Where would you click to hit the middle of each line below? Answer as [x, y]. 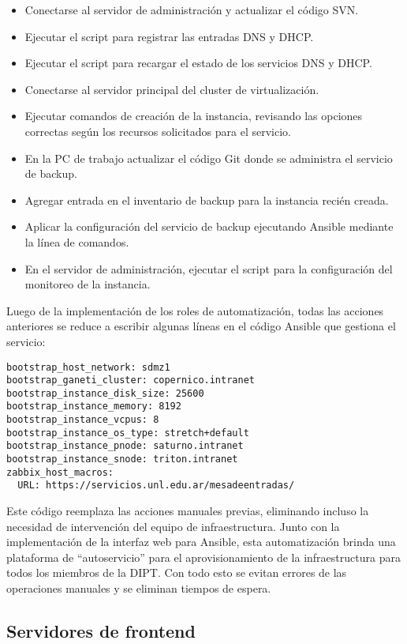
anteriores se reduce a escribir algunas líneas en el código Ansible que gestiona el [201, 326]
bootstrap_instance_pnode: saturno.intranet [125, 446]
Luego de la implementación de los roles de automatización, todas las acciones [195, 310]
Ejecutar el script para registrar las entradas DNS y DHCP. [169, 36]
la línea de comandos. [77, 241]
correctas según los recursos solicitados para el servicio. [158, 131]
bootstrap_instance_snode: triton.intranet [122, 459]
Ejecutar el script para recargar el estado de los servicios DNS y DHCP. [198, 63]
